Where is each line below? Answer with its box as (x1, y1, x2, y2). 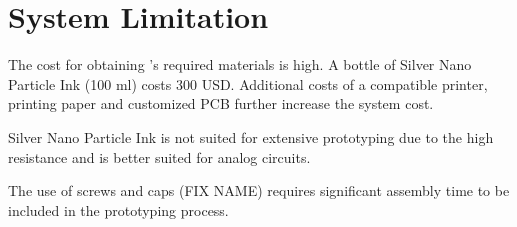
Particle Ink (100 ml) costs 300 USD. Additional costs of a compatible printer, (8, 73, 488, 94)
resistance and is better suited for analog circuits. (8, 146, 311, 167)
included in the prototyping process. (8, 199, 229, 220)
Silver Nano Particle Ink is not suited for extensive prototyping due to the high (8, 126, 494, 147)
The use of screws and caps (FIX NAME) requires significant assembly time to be (8, 180, 510, 201)
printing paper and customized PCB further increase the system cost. (8, 93, 434, 114)
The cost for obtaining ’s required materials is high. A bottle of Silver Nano (8, 54, 472, 75)
